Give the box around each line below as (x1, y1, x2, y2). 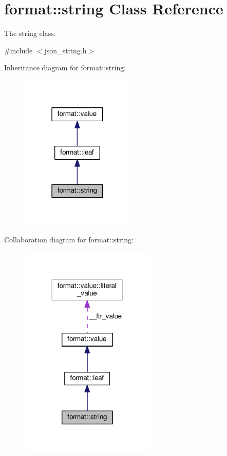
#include (4, 45, 33, 55)
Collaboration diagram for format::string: (4, 234, 134, 245)
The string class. (4, 28, 56, 39)
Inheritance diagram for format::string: (4, 62, 126, 73)
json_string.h (44, 45, 87, 55)
